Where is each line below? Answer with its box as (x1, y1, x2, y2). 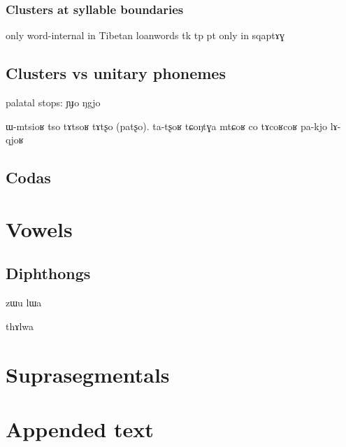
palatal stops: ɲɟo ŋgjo (6, 95, 101, 110)
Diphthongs (6, 262, 91, 284)
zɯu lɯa (6, 295, 42, 310)
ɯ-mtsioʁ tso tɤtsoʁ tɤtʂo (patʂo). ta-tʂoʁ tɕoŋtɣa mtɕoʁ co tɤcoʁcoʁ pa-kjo (6, 118, 328, 133)
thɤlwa (6, 318, 34, 333)
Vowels (6, 214, 73, 243)
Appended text (6, 414, 154, 443)
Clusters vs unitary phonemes (6, 62, 226, 84)
